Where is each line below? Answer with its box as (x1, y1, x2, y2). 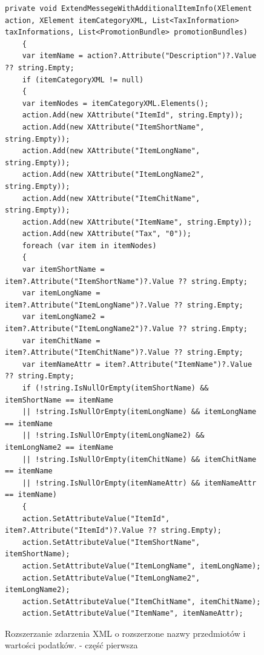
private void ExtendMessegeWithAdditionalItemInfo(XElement (5, 4, 252, 13)
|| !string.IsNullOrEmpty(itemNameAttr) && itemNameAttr (22, 478, 257, 487)
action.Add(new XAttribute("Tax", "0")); (22, 229, 191, 239)
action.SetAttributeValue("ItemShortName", (22, 538, 200, 547)
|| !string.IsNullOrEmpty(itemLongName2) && (22, 431, 205, 440)
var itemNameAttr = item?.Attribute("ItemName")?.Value (22, 360, 252, 369)
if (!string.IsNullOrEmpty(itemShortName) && (22, 384, 209, 392)
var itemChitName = (22, 336, 101, 345)
